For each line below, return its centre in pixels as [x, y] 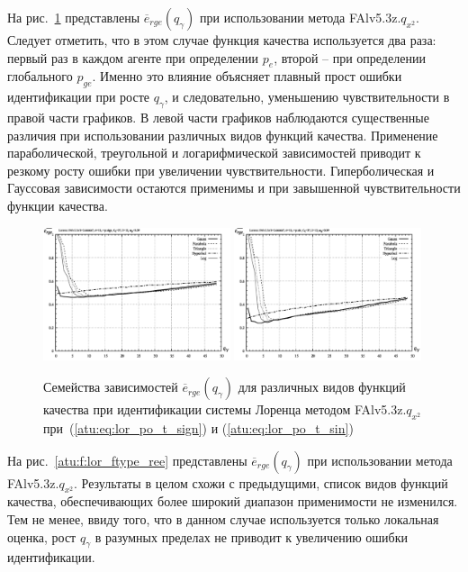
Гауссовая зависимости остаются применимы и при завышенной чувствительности [234, 188]
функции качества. [58, 205]
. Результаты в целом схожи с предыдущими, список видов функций [261, 482]
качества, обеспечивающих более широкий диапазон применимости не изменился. [233, 501]
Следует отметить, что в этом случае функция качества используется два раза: [222, 40]
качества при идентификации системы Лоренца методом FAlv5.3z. [225, 409]
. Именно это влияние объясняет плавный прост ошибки [247, 76]
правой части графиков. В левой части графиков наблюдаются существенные [218, 117]
